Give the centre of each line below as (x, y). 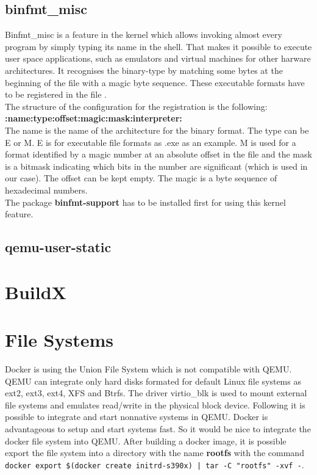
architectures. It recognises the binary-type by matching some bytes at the (144, 70)
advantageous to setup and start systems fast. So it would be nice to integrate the (158, 428)
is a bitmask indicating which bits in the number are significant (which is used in (156, 166)
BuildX (36, 292)
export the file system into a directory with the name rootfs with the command (155, 453)
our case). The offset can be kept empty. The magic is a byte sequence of (141, 178)
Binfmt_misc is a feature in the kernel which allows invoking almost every (144, 34)
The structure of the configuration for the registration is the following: (136, 106)
